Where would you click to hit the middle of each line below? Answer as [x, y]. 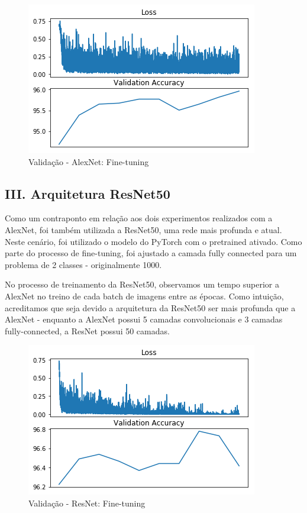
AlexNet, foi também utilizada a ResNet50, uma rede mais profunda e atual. [143, 229]
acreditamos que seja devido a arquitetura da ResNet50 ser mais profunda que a [150, 307]
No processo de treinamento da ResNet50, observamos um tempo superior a [142, 284]
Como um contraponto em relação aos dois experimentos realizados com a [139, 218]
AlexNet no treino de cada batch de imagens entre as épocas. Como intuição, [144, 296]
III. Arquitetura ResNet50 [88, 193]
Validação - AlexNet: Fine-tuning [89, 161]
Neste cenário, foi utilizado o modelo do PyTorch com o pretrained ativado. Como [153, 241]
